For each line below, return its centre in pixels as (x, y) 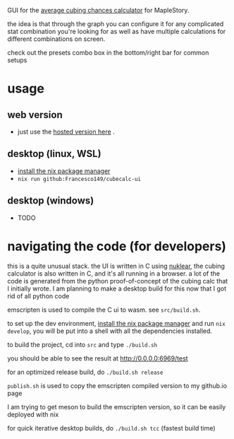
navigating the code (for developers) (117, 246)
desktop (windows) (51, 201)
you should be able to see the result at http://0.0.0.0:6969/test (98, 358)
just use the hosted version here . (66, 131)
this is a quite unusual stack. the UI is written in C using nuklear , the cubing (116, 266)
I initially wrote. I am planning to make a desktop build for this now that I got (117, 288)
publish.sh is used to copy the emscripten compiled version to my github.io (117, 385)
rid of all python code (38, 295)
